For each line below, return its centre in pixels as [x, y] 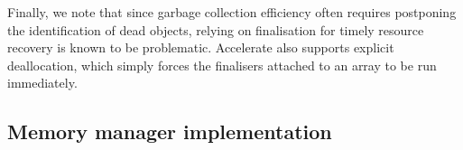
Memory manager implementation [170, 131]
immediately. [42, 83]
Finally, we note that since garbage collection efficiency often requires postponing [232, 12]
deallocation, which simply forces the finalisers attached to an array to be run [222, 65]
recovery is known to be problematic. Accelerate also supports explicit [201, 47]
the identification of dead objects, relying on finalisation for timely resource [216, 29]
